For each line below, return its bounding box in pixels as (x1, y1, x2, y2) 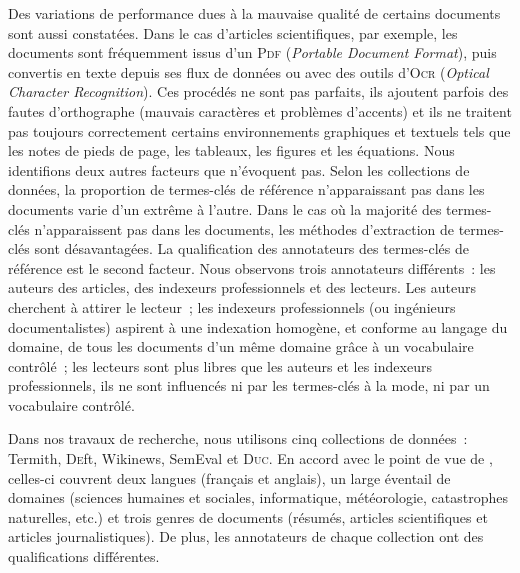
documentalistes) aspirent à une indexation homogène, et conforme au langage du (8, 316, 508, 337)
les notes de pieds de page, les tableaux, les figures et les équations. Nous (8, 140, 455, 161)
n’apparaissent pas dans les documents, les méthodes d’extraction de (34, 218, 455, 239)
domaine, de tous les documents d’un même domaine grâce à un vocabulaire (8, 336, 474, 357)
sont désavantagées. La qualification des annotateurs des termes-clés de (34, 238, 469, 259)
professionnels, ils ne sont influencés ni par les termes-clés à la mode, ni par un (8, 375, 490, 396)
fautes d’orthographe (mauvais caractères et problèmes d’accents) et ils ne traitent (8, 100, 512, 121)
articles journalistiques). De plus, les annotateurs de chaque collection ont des (8, 526, 484, 547)
